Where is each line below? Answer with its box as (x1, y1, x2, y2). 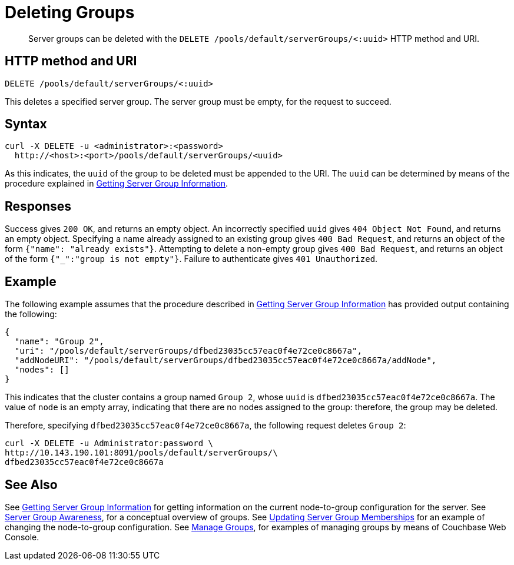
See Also (5, 477, 58, 492)
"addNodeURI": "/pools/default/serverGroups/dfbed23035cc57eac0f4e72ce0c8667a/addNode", (14, 355, 437, 365)
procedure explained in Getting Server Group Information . (5, 178, 228, 189)
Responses (5, 198, 72, 214)
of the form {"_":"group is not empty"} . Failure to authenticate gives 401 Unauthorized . (5, 254, 378, 264)
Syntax (5, 117, 47, 132)
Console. (5, 531, 39, 542)
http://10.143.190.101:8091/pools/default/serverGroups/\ (5, 448, 278, 458)
